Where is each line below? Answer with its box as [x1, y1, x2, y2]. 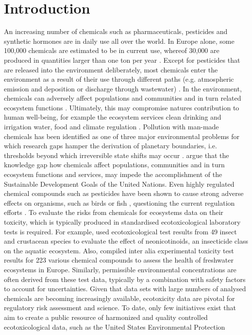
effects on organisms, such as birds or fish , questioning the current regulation [4, 197, 235, 208]
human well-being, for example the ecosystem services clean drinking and [4, 112, 221, 122]
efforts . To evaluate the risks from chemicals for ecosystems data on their [4, 207, 223, 217]
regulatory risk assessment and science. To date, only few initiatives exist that [4, 302, 236, 313]
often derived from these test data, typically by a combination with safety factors [4, 274, 246, 284]
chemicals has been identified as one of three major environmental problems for [4, 131, 240, 141]
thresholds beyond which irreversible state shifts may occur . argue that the [4, 150, 229, 160]
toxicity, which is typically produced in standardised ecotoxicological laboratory [4, 217, 241, 227]
